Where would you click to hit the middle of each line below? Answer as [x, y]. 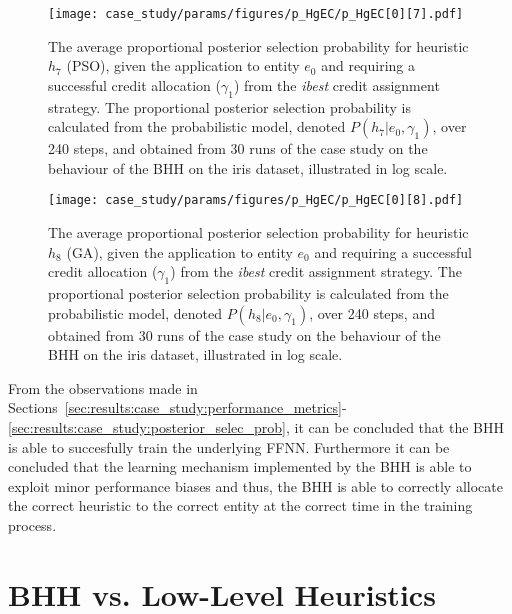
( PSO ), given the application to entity [183, 65]
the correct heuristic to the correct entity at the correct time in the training [240, 505]
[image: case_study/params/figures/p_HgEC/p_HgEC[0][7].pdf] [256, 14]
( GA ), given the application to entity [179, 251]
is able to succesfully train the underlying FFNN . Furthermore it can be [229, 446]
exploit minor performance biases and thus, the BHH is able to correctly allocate [255, 485]
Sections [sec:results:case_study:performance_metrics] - [177, 407]
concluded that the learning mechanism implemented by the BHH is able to [240, 466]
